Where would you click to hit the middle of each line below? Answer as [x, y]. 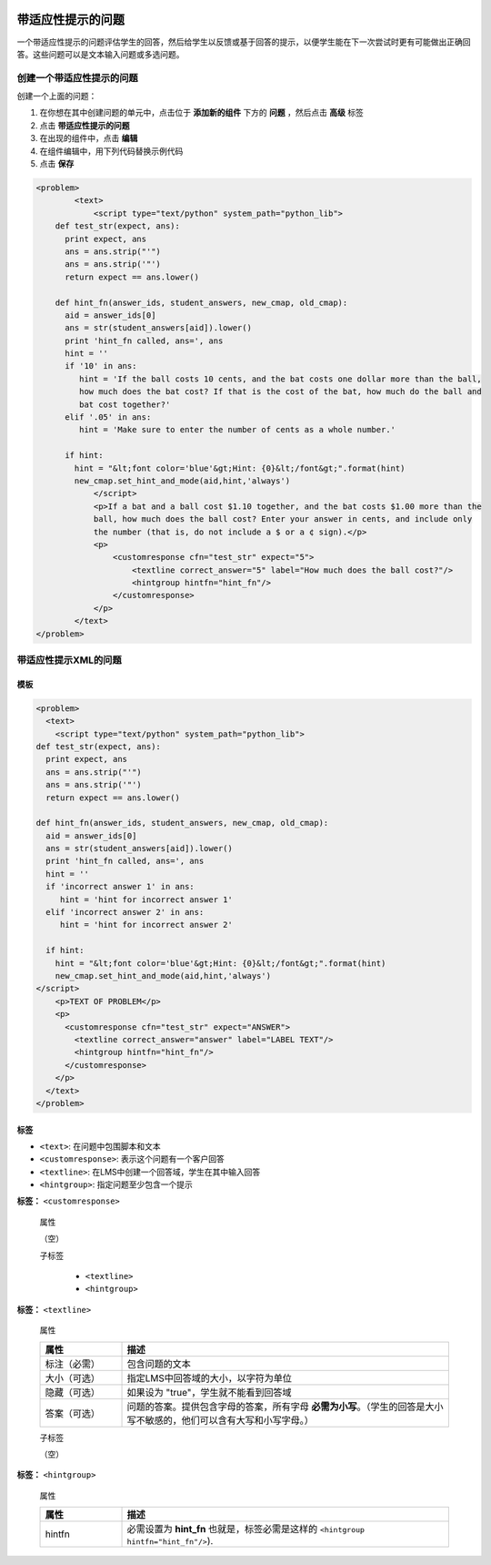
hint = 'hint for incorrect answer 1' [146, 899]
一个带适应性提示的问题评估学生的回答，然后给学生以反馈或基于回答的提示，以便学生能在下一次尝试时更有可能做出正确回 [244, 42]
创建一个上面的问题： [57, 97]
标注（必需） [72, 1364]
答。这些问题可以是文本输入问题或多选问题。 [100, 54]
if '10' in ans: [101, 366]
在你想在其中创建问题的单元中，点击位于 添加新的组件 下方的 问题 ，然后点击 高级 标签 [201, 113]
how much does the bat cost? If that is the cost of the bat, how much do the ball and [280, 392]
